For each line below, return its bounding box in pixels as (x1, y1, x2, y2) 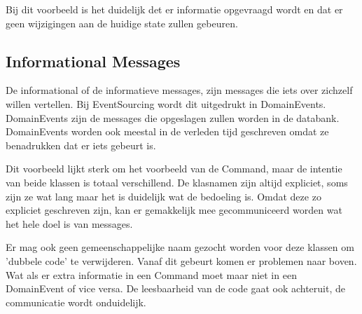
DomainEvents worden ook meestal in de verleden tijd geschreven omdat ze (6, 124, 329, 139)
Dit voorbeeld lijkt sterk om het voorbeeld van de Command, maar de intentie (6, 161, 342, 176)
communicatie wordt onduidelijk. (6, 294, 146, 309)
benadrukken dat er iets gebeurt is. (6, 137, 156, 152)
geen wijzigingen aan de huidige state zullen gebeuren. (6, 15, 238, 30)
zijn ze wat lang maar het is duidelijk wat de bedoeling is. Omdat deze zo (6, 189, 321, 203)
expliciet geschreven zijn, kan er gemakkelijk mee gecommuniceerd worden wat (6, 203, 342, 217)
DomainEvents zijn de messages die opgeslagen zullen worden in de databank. (6, 110, 340, 125)
